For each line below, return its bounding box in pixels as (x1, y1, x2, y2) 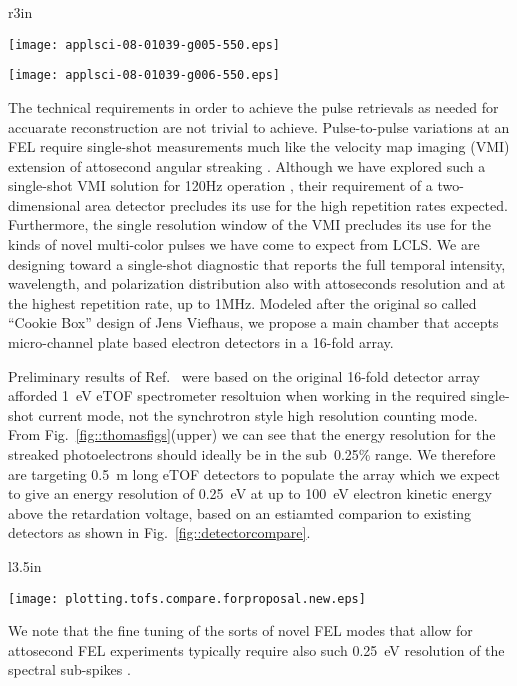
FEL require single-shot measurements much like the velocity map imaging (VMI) (8, 136, 510, 157)
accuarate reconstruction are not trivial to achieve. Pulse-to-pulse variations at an (8, 116, 510, 137)
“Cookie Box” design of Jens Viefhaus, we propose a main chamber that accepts (8, 312, 499, 333)
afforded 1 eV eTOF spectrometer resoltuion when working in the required (8, 385, 466, 406)
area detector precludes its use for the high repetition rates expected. (85, 194, 508, 215)
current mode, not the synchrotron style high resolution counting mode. (38, 404, 478, 425)
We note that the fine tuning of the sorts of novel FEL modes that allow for (8, 620, 473, 641)
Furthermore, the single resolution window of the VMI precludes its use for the (8, 214, 492, 235)
